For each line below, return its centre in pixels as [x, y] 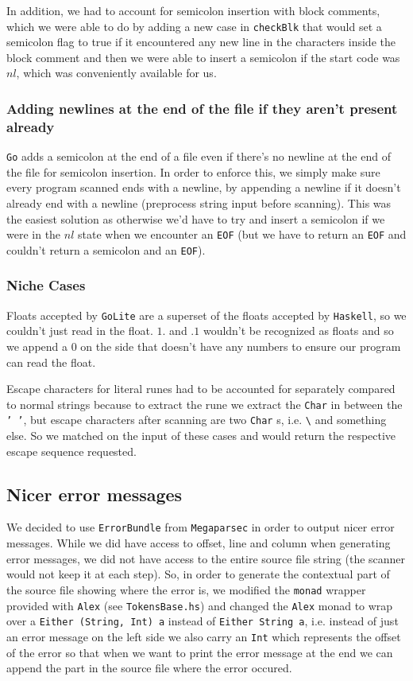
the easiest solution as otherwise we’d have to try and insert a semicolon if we [196, 218]
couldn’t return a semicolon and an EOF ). [106, 249]
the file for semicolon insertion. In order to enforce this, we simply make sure [193, 171]
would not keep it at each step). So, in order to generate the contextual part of [198, 574]
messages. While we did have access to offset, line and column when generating [199, 543]
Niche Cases [46, 285]
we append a [37, 346]
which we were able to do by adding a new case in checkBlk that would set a [194, 26]
